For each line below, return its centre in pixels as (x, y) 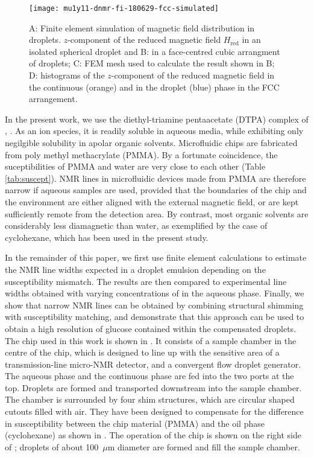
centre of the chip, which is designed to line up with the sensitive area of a (142, 352)
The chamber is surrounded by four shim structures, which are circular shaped (150, 399)
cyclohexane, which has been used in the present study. (107, 237)
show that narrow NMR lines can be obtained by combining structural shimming (154, 305)
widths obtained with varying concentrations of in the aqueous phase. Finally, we (155, 293)
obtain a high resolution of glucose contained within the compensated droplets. (151, 328)
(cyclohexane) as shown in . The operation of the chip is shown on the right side (153, 435)
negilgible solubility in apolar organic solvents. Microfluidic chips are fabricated (151, 142)
